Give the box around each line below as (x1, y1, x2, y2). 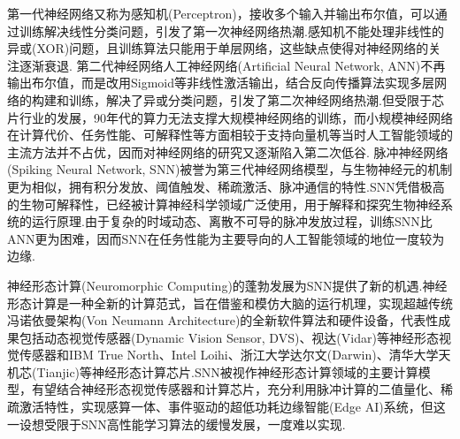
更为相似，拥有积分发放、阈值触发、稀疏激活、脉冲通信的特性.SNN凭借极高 (7, 177, 445, 195)
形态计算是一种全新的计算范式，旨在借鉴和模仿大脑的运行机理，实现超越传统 (7, 293, 453, 312)
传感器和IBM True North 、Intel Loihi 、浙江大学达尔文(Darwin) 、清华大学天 (19, 345, 451, 364)
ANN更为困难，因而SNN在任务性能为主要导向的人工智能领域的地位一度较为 (7, 229, 445, 247)
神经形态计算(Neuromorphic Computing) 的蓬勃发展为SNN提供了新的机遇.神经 (7, 276, 448, 294)
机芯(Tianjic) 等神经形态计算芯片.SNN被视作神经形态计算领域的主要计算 (7, 362, 418, 381)
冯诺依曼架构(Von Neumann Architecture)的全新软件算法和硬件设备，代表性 (7, 311, 439, 329)
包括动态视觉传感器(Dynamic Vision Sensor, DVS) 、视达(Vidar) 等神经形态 (19, 328, 439, 346)
